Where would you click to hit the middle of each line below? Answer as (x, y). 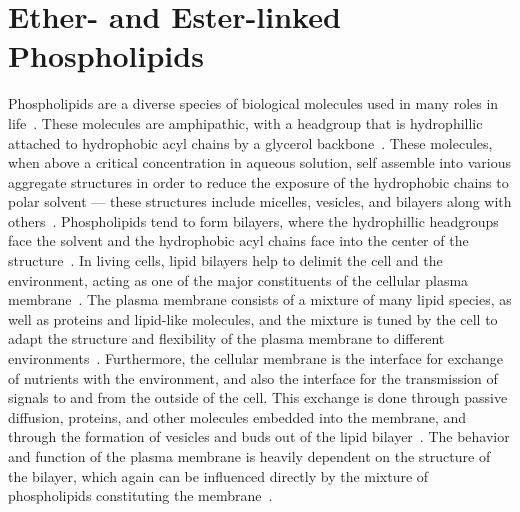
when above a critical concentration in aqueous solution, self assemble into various (260, 162)
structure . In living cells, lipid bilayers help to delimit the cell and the (225, 260)
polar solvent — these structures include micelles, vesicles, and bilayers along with (260, 201)
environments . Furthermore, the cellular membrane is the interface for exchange (255, 358)
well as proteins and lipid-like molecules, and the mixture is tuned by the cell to (253, 318)
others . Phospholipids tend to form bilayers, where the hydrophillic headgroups (253, 220)
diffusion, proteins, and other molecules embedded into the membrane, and (237, 416)
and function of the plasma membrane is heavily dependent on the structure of (249, 456)
